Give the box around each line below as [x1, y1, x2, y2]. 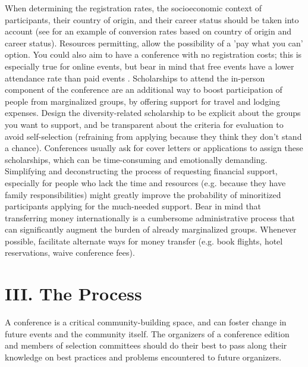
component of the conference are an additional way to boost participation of [5, 83, 282, 96]
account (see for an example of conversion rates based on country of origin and [5, 25, 291, 37]
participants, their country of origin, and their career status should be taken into [5, 13, 299, 26]
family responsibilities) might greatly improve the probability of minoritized [5, 188, 281, 200]
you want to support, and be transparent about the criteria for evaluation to [5, 118, 284, 130]
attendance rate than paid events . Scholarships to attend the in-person [5, 71, 265, 84]
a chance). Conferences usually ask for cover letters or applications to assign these [5, 142, 303, 154]
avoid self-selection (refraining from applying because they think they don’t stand [5, 130, 302, 142]
